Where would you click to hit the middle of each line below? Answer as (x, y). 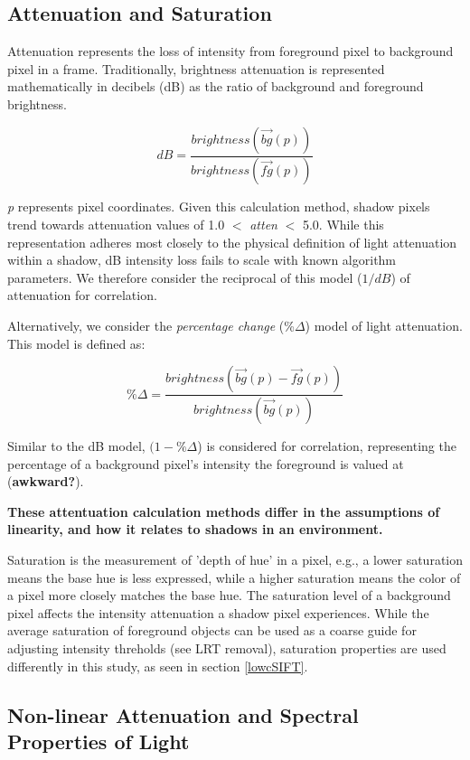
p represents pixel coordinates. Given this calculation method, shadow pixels (219, 206)
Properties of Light (99, 741)
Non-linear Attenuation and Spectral (183, 714)
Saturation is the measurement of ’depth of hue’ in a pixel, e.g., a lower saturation (235, 560)
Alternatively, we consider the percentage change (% (151, 326)
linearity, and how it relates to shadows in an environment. (195, 529)
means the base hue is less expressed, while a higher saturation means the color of (234, 577)
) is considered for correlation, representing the (327, 446)
